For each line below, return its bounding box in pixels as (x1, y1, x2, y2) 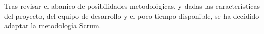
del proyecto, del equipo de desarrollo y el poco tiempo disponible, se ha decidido (4, 10, 259, 21)
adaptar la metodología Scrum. (4, 20, 101, 31)
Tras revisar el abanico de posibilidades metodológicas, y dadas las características (4, 1, 260, 11)
